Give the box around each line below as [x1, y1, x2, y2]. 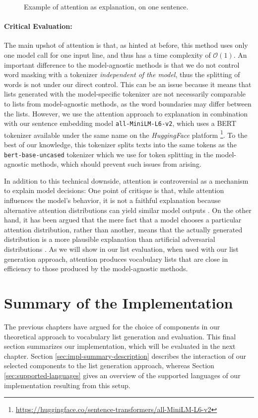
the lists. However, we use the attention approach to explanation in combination [4, 108, 248, 118]
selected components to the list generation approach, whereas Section [4, 360, 214, 371]
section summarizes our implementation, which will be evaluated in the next [4, 341, 236, 351]
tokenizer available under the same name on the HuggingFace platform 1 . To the [4, 128, 248, 140]
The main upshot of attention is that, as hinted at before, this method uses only [4, 40, 248, 50]
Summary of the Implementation [4, 293, 233, 313]
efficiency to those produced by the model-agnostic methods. [4, 263, 188, 274]
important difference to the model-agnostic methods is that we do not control [4, 59, 240, 70]
